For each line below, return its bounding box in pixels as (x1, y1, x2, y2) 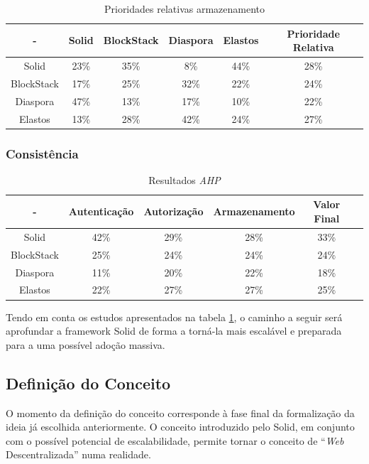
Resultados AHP (148, 172, 221, 187)
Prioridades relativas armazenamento (104, 1, 265, 16)
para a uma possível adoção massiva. (6, 337, 165, 352)
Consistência (6, 144, 79, 162)
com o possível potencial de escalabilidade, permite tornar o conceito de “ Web (6, 433, 344, 448)
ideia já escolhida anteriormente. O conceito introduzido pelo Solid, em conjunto (6, 419, 355, 434)
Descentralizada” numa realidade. (6, 447, 151, 462)
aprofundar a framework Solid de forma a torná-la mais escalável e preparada (6, 323, 342, 338)
